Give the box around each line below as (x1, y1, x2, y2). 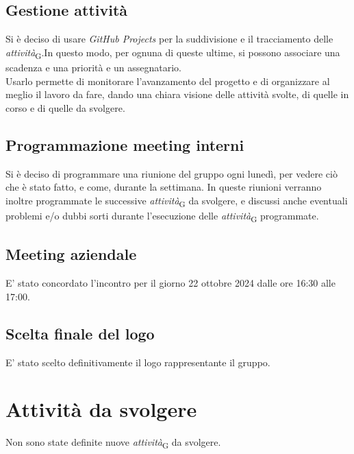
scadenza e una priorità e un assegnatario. (5, 60, 182, 74)
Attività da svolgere (5, 395, 197, 423)
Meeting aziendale (5, 243, 137, 265)
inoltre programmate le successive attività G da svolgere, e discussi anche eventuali (5, 193, 348, 209)
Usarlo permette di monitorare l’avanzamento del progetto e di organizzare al (5, 73, 330, 88)
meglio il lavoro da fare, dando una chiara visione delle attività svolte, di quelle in (5, 87, 349, 101)
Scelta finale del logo (5, 322, 155, 344)
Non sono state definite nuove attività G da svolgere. (5, 435, 221, 451)
